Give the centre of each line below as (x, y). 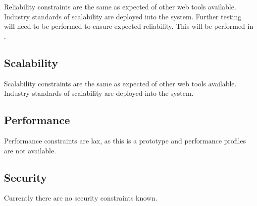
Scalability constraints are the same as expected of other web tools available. (120, 83)
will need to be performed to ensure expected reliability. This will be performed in (129, 26)
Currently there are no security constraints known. (81, 198)
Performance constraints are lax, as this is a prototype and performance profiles (125, 140)
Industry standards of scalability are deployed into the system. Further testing (123, 16)
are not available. (30, 150)
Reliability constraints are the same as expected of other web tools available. (120, 6)
